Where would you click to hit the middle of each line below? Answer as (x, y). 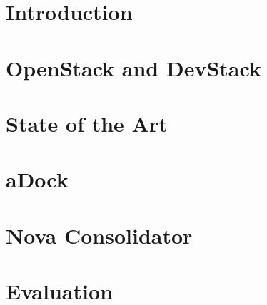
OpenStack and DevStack (133, 67)
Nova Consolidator (99, 235)
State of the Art (87, 123)
